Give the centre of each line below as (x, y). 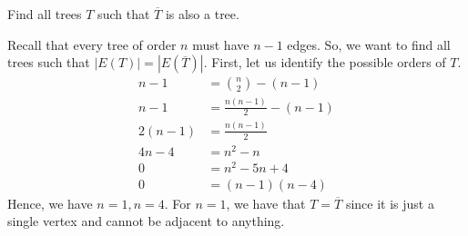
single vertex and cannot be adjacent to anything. (146, 221)
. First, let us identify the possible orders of (325, 62)
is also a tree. (202, 14)
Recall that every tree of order (92, 44)
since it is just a (390, 203)
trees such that (49, 62)
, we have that (266, 203)
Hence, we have (50, 203)
